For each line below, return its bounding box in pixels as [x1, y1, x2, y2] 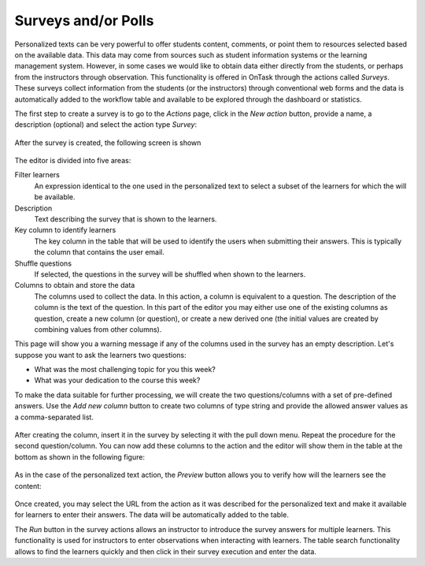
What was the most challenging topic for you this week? [34, 365, 216, 374]
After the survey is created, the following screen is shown [14, 138, 201, 147]
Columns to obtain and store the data [14, 281, 135, 290]
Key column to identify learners [14, 225, 116, 235]
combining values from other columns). [34, 324, 162, 334]
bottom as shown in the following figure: [14, 452, 146, 461]
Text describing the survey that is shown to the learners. [34, 214, 217, 224]
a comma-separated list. [14, 412, 94, 422]
